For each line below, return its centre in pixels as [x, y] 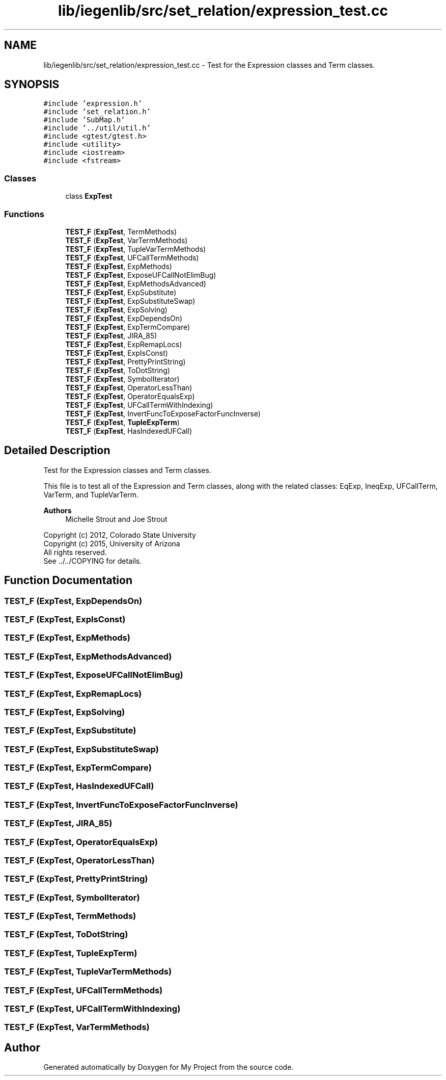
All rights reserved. [75, 552]
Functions [24, 214]
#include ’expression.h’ [93, 104]
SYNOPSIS [32, 85]
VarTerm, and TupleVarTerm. [91, 494]
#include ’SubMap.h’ [84, 120]
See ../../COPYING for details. [93, 561]
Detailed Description [57, 451]
